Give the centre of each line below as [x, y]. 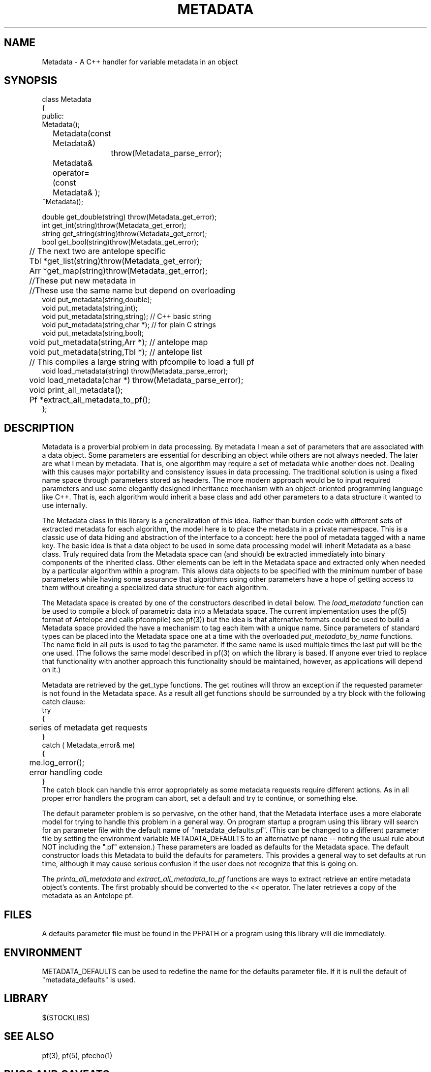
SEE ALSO [29, 1037]
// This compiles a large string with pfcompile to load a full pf [142, 362]
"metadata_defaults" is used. [89, 979]
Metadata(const [82, 134]
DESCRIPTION [39, 428]
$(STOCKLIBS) [66, 1017]
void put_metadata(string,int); [90, 308]
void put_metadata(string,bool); [93, 333]
